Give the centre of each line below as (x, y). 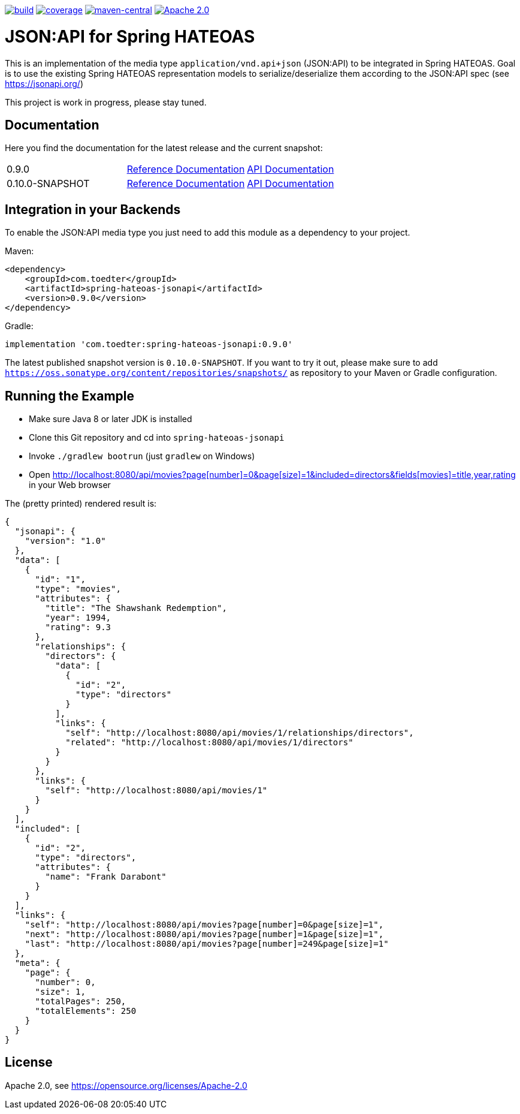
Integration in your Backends (93, 209)
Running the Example (70, 396)
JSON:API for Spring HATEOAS (130, 36)
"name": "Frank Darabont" (106, 877)
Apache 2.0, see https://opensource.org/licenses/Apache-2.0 (126, 1085)
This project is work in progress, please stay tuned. (106, 102)
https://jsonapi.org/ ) (44, 83)
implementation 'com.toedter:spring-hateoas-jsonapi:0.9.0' (149, 344)
